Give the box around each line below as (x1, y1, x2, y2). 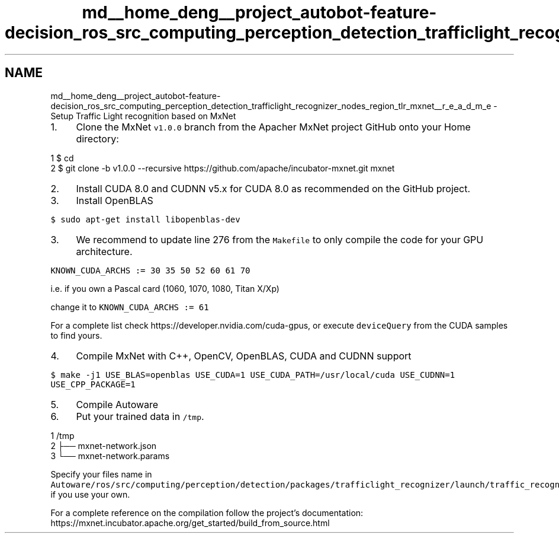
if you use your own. (50, 489, 130, 499)
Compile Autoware (76, 398, 159, 410)
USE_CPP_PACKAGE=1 (50, 379, 136, 389)
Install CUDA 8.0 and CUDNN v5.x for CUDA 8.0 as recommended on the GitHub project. (76, 182, 471, 195)
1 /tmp (50, 430, 75, 441)
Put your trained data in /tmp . (76, 410, 204, 422)
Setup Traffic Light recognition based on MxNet (50, 110, 236, 121)
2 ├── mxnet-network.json (50, 440, 157, 451)
